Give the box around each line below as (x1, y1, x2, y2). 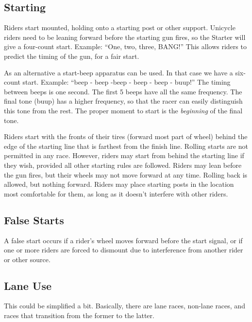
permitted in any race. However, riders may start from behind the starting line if (4, 150, 244, 161)
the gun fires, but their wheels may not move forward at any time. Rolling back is (4, 169, 248, 179)
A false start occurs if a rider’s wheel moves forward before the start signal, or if (4, 235, 243, 245)
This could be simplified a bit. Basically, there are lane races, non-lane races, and (4, 301, 245, 311)
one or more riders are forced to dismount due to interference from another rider (4, 245, 243, 255)
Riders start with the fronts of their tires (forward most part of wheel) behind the (4, 131, 248, 142)
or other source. (4, 254, 50, 264)
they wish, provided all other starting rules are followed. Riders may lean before (4, 160, 242, 170)
